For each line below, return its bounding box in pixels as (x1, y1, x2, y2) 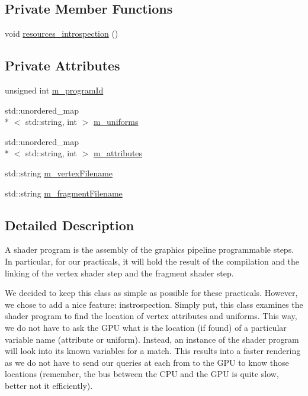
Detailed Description (5, 215, 134, 234)
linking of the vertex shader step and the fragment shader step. (5, 266, 234, 279)
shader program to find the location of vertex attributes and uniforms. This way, (5, 310, 297, 322)
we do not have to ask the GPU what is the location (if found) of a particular (5, 321, 287, 333)
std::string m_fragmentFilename (5, 186, 123, 199)
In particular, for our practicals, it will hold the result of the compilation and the (5, 255, 300, 267)
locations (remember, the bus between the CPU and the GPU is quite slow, (5, 368, 279, 380)
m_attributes (93, 147, 143, 159)
